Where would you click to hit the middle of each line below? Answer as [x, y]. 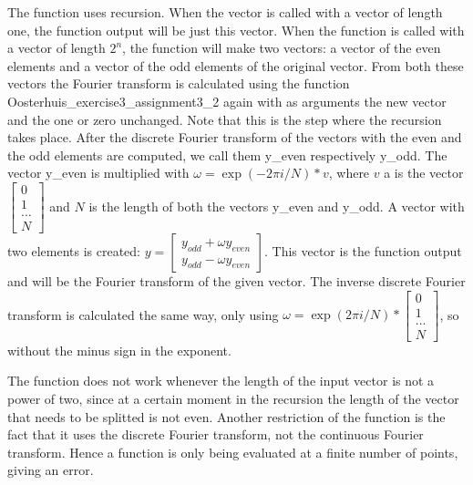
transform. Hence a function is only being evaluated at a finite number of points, [233, 452]
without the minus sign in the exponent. [119, 350]
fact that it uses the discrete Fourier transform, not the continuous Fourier [216, 434]
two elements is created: [74, 251]
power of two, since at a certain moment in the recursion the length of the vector [233, 398]
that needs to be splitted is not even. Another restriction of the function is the [226, 416]
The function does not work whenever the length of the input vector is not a [221, 381]
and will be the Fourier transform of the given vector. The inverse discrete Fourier [236, 281]
